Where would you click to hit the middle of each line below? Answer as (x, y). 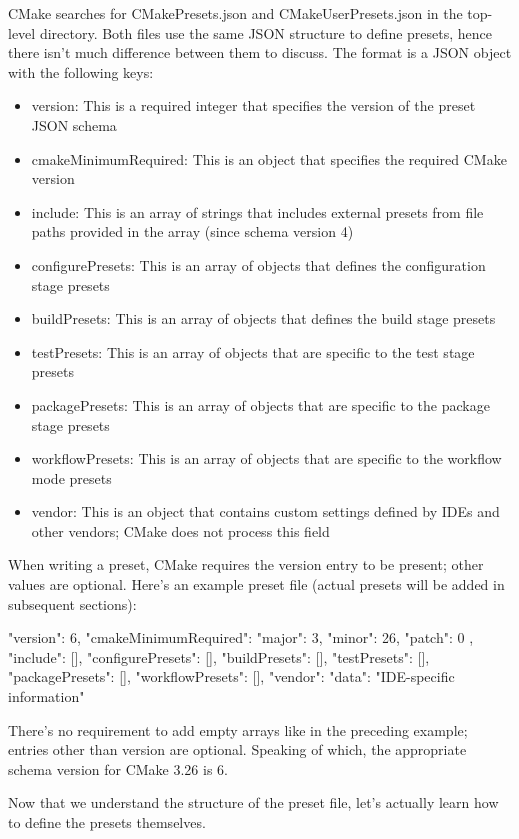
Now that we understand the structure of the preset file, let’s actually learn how (253, 802)
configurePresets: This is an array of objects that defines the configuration (258, 264)
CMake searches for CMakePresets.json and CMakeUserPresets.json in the (235, 13)
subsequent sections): (72, 603)
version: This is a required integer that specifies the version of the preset (253, 105)
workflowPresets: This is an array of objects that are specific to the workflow (266, 458)
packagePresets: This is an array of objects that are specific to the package (260, 404)
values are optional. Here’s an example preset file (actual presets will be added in (256, 584)
